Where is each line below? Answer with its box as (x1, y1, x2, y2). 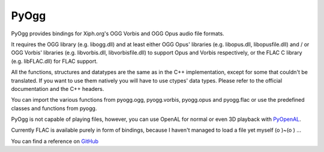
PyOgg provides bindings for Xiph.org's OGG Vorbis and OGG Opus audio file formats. (11, 30, 224, 37)
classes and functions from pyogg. (11, 105, 97, 112)
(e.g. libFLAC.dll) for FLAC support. (11, 57, 98, 65)
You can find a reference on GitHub (11, 138, 99, 145)
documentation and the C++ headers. (11, 85, 104, 92)
